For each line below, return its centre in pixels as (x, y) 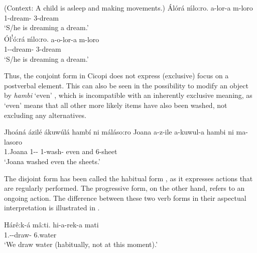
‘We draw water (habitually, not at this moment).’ (81, 244)
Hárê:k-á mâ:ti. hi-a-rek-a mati (51, 224)
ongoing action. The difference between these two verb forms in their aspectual (125, 198)
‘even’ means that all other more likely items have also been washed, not (116, 105)
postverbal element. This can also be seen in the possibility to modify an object (126, 85)
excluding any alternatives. (45, 115)
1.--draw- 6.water (30, 234)
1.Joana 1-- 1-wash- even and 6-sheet (61, 151)
